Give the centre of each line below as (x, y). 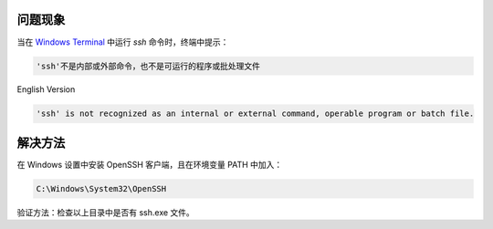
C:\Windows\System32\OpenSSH (101, 188)
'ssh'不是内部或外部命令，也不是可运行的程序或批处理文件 (148, 66)
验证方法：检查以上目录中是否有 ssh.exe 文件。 (106, 212)
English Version (46, 89)
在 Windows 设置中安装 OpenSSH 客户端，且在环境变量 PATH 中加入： (150, 164)
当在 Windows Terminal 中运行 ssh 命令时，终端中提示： (123, 42)
